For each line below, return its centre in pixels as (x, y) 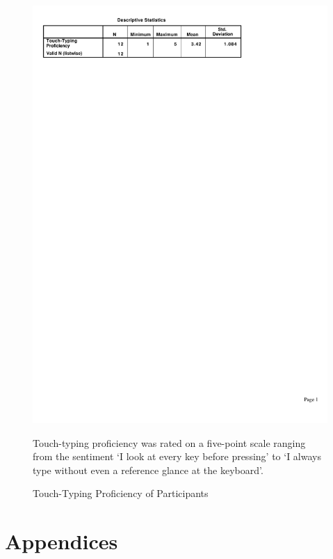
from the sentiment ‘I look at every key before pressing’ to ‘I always (177, 456)
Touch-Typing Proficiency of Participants (121, 493)
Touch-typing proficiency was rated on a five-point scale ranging (169, 442)
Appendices (62, 541)
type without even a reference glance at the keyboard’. (148, 470)
